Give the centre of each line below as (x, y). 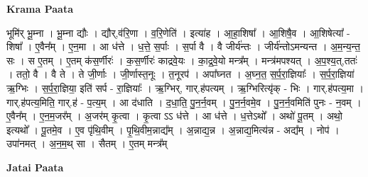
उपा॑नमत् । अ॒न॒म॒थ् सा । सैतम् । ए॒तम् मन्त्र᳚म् (87, 143)
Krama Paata (40, 8)
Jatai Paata (35, 167)
